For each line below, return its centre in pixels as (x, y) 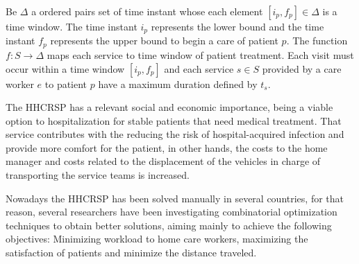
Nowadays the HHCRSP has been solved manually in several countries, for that (175, 198)
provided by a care (302, 68)
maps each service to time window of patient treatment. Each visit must (200, 54)
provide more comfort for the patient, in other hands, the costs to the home (167, 147)
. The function (317, 41)
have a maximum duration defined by (178, 83)
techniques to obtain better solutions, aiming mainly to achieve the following (169, 225)
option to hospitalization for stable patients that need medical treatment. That (174, 120)
